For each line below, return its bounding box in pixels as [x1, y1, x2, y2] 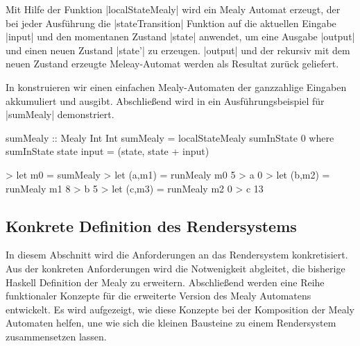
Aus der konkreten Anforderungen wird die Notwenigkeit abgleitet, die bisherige [6, 261, 345, 275]
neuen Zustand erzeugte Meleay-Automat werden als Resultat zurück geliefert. [6, 56, 339, 71]
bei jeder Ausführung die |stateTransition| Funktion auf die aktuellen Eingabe [6, 15, 336, 30]
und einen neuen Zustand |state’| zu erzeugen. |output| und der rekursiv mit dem [6, 42, 350, 57]
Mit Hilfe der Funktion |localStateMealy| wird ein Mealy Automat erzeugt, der [6, 2, 341, 16]
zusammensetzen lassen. [6, 329, 107, 343]
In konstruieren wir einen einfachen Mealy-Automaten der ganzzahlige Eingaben [6, 79, 347, 94]
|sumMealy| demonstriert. [6, 107, 114, 122]
